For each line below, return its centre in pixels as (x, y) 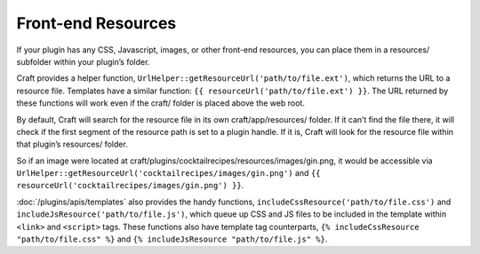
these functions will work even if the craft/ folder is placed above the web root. (161, 103)
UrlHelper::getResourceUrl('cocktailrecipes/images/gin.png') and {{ (168, 173)
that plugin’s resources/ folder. (72, 144)
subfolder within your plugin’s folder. (83, 61)
